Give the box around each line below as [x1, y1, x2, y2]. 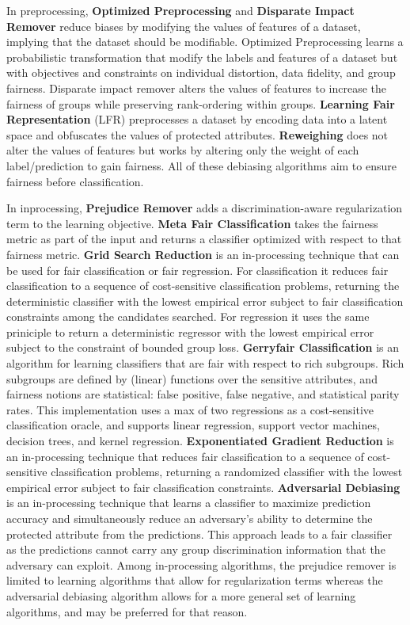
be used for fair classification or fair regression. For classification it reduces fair [6, 261, 389, 278]
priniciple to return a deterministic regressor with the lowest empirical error [6, 323, 374, 340]
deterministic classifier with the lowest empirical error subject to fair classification [6, 292, 404, 309]
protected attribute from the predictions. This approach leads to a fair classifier [6, 525, 393, 542]
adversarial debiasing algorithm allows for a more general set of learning [6, 587, 356, 604]
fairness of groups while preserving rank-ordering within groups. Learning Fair [6, 95, 395, 112]
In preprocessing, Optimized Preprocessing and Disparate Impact [6, 2, 355, 18]
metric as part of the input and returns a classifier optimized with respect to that [6, 231, 402, 247]
